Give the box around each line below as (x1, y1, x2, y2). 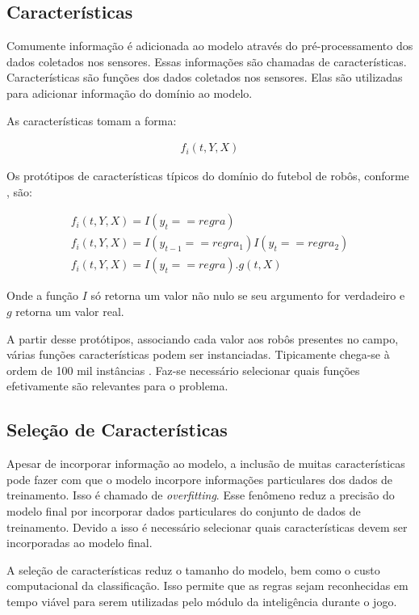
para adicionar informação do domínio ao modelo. (6, 84, 253, 101)
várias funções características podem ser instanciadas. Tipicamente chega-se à (6, 346, 390, 363)
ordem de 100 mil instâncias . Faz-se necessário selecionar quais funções (6, 361, 360, 378)
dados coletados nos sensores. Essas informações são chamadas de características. (6, 53, 407, 70)
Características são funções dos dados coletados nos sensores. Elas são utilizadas (6, 69, 403, 86)
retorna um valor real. (15, 303, 124, 320)
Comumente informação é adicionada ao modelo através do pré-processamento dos (6, 37, 413, 54)
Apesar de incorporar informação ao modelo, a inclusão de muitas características (6, 455, 405, 472)
